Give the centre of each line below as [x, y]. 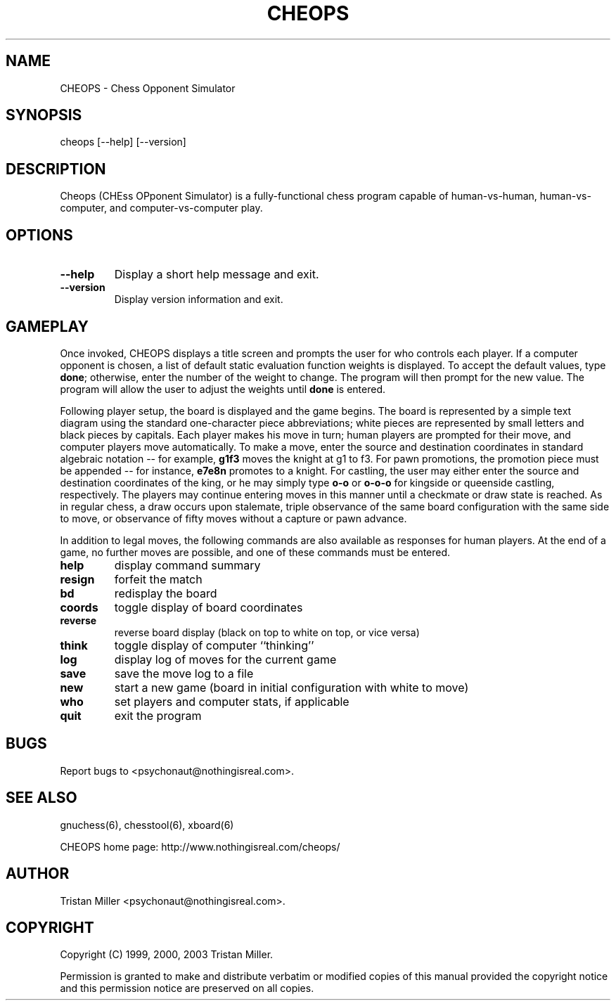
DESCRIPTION [56, 169]
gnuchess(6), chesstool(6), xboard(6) [147, 825]
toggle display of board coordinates [208, 607]
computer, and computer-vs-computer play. [161, 208]
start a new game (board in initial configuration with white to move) [291, 687]
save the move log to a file [184, 673]
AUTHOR [38, 874]
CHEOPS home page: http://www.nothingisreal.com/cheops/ [200, 846]
